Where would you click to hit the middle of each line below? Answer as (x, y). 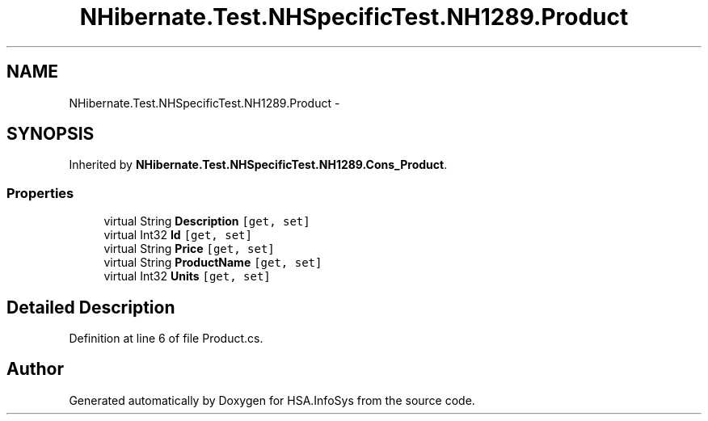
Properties (40, 193)
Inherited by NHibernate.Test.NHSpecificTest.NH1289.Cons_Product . (258, 165)
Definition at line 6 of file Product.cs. (166, 339)
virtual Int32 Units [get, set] (187, 276)
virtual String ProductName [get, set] (213, 263)
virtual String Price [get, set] (189, 249)
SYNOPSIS (51, 134)
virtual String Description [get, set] (207, 221)
